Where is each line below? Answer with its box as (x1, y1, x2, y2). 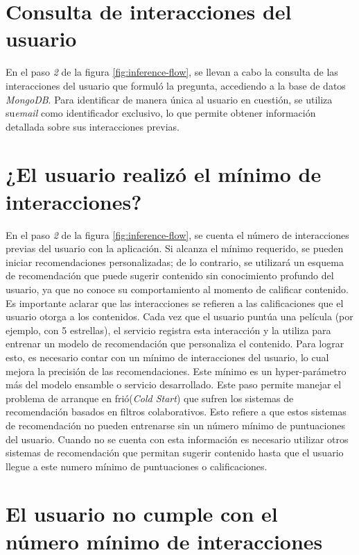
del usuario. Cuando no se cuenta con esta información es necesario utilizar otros (6, 431, 349, 446)
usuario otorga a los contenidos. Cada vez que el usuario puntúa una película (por (6, 309, 353, 324)
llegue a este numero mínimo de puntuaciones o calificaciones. (6, 458, 268, 473)
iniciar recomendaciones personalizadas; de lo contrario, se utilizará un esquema (6, 254, 344, 269)
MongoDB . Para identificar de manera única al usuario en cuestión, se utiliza (6, 92, 333, 106)
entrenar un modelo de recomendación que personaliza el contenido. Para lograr (6, 336, 344, 351)
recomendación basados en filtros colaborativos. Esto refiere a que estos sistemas (6, 404, 347, 419)
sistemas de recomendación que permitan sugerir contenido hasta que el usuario (6, 445, 344, 460)
